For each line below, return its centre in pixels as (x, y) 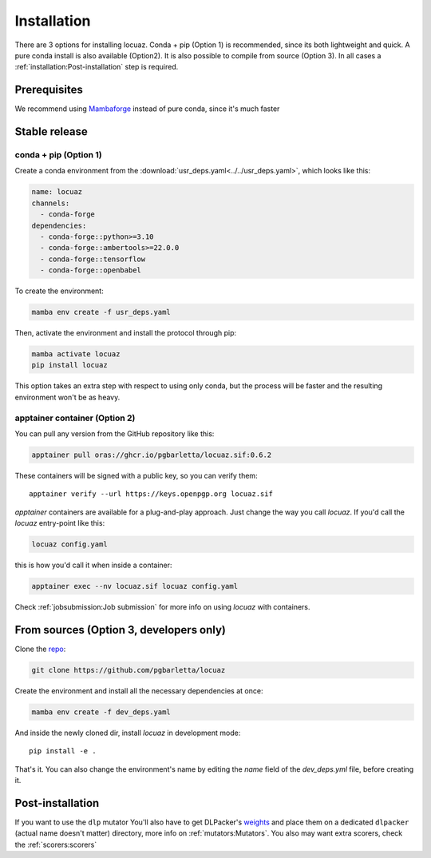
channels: (51, 203)
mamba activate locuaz (76, 354)
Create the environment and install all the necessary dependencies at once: (139, 690)
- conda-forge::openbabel (91, 270)
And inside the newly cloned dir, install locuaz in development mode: (128, 733)
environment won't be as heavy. (67, 397)
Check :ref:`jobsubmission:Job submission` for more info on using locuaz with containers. (162, 607)
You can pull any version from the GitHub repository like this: (115, 433)
